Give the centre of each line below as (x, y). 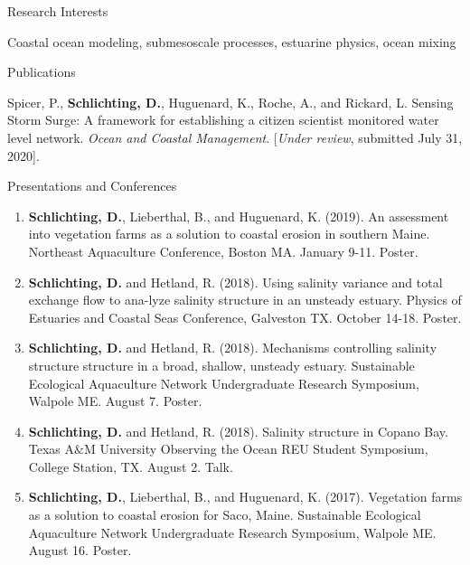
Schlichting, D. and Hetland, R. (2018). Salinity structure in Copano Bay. (238, 431)
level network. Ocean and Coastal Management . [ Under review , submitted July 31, (235, 137)
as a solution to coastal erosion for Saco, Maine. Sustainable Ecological (225, 515)
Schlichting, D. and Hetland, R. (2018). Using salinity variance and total (235, 282)
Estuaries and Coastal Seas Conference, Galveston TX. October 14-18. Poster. (245, 317)
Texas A (52, 449)
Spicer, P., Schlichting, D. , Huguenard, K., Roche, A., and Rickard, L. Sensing (230, 102)
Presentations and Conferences (92, 186)
